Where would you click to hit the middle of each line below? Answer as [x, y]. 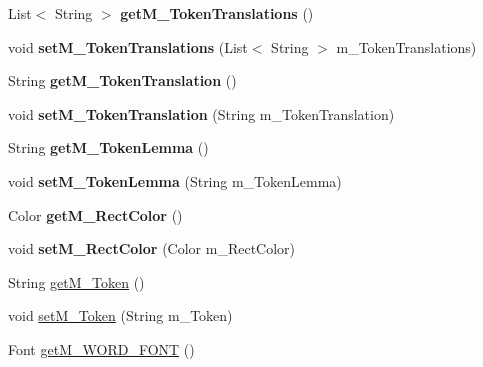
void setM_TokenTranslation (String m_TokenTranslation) [201, 113]
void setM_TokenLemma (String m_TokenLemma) [175, 180]
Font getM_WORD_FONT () [101, 348]
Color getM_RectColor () [95, 214]
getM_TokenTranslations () [217, 13]
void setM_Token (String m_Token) [120, 315]
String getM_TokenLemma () [108, 147]
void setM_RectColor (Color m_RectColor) [152, 248]
